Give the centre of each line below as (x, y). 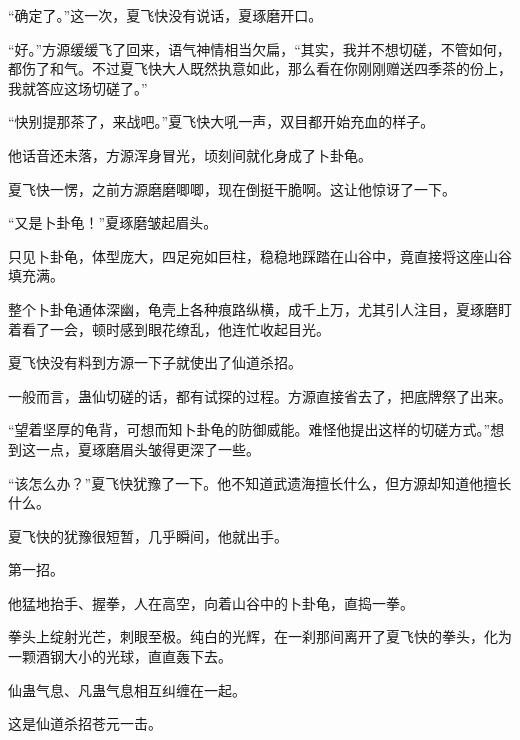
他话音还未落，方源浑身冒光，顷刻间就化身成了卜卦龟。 (190, 154)
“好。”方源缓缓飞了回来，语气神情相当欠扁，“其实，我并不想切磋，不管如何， (259, 48)
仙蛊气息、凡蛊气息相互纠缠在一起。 (127, 689)
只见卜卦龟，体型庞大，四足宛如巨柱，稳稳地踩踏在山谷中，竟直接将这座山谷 (260, 255)
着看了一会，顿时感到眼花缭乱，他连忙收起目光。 (169, 328)
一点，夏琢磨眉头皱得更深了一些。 (147, 448)
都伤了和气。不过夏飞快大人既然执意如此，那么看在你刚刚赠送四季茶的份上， (260, 68)
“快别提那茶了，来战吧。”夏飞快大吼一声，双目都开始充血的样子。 (221, 121)
